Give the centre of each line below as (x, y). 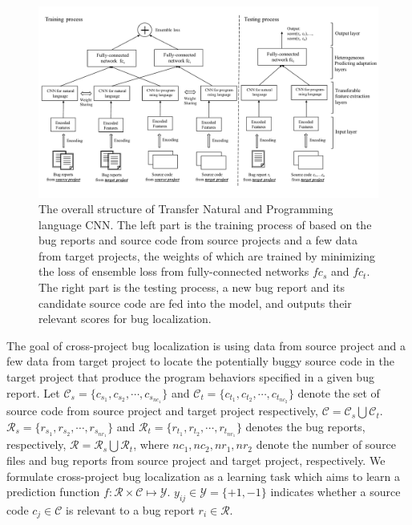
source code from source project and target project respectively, (162, 411)
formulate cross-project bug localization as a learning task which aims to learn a (203, 476)
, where (151, 444)
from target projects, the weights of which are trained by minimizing (207, 255)
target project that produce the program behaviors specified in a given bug (190, 377)
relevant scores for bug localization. (125, 319)
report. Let (33, 392)
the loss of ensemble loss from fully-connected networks (174, 271)
